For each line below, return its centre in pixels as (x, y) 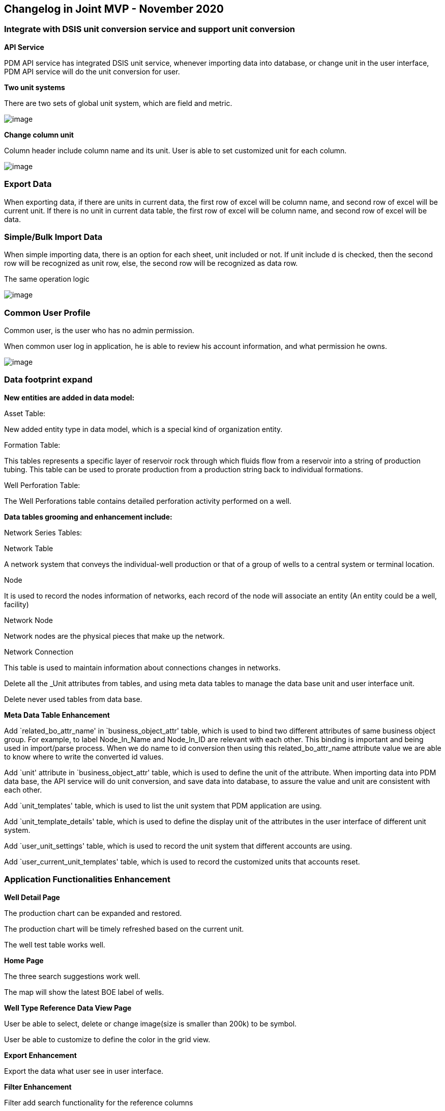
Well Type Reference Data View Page (68, 1008)
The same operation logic (47, 279)
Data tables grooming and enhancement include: (88, 517)
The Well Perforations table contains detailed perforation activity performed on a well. (148, 501)
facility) (17, 604)
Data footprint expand (48, 380)
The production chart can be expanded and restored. (93, 913)
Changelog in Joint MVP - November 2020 (114, 9)
